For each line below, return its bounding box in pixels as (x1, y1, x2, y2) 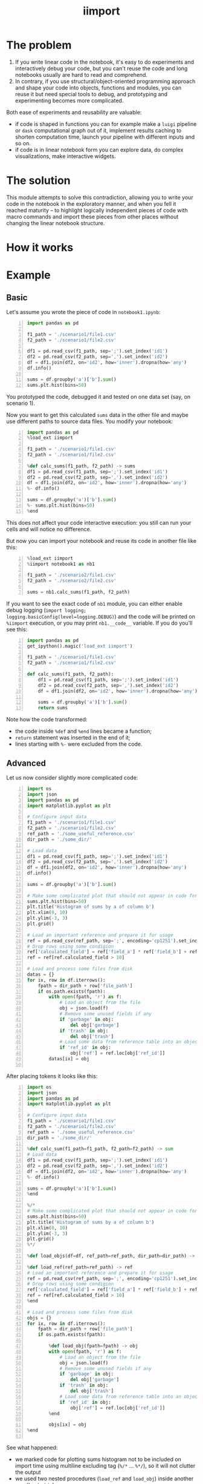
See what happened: (6, 1443, 58, 1451)
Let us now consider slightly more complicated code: (6, 774, 138, 781)
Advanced (6, 758, 47, 768)
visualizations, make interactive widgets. (14, 153, 116, 160)
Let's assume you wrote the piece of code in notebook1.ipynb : (6, 309, 161, 316)
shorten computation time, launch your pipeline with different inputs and (14, 133, 195, 140)
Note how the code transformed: (6, 716, 88, 723)
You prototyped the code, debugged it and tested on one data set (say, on (6, 393, 191, 400)
